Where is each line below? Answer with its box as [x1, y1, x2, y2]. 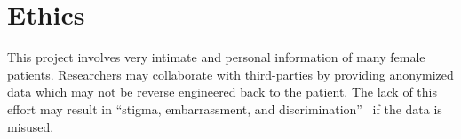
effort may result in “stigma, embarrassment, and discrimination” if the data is [7, 99, 442, 118]
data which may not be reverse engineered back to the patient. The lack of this [7, 82, 438, 101]
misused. [7, 117, 54, 135]
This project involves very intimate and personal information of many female [7, 48, 425, 66]
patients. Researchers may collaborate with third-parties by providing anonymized [7, 65, 454, 83]
